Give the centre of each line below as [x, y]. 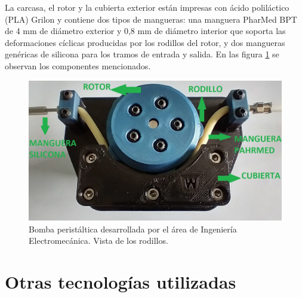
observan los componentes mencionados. [78, 65]
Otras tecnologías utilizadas [121, 281]
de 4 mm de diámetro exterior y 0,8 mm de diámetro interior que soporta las [145, 31]
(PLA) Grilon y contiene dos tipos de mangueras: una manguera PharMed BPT [151, 19]
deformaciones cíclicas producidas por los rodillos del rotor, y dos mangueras [145, 42]
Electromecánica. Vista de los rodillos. [98, 241]
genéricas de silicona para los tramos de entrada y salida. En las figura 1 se [142, 54]
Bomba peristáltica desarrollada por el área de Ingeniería [133, 229]
